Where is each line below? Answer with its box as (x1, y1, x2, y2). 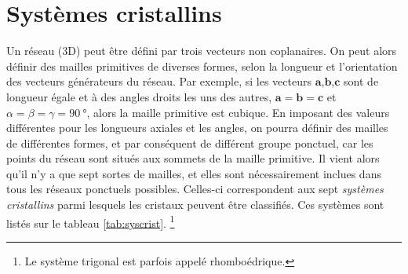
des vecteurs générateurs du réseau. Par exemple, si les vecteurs (6, 73, 312, 90)
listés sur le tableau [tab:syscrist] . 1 (6, 212, 175, 231)
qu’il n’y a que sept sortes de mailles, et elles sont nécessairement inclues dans (6, 165, 381, 181)
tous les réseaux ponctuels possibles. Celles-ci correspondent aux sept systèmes (6, 181, 384, 197)
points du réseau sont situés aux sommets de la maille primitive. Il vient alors (6, 150, 380, 166)
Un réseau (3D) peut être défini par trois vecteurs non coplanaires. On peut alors (6, 42, 397, 59)
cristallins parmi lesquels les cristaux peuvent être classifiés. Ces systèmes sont (6, 196, 384, 213)
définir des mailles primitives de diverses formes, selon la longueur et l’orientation (6, 57, 398, 74)
